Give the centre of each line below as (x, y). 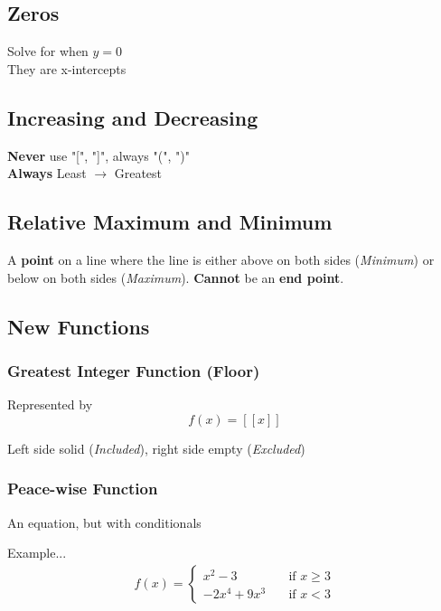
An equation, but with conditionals (104, 522)
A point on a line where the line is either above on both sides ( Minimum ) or (221, 259)
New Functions (79, 326)
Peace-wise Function (83, 489)
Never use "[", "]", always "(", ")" (99, 155)
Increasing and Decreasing (133, 117)
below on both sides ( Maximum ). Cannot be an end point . (176, 277)
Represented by (50, 404)
